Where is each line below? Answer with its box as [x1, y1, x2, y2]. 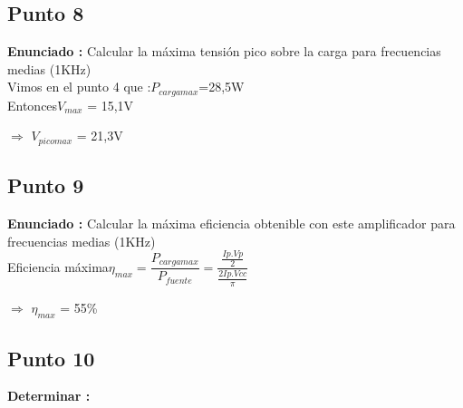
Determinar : [7, 386, 91, 405]
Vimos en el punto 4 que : [7, 77, 151, 96]
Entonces [7, 95, 58, 114]
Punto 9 [7, 171, 84, 199]
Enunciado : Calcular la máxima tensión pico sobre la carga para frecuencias [7, 42, 441, 61]
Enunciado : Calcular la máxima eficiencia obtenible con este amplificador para [7, 214, 456, 233]
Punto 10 [7, 344, 95, 372]
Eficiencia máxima [7, 257, 109, 276]
